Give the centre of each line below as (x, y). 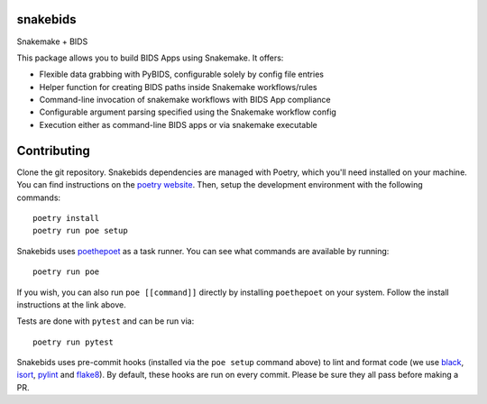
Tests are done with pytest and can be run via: (106, 321)
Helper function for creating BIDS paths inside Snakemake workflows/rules (178, 87)
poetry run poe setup (80, 231)
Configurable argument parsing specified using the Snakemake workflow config (188, 112)
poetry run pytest (74, 342)
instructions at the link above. (71, 304)
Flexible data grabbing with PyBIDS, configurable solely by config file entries (182, 74)
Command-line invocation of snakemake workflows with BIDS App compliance (185, 100)
